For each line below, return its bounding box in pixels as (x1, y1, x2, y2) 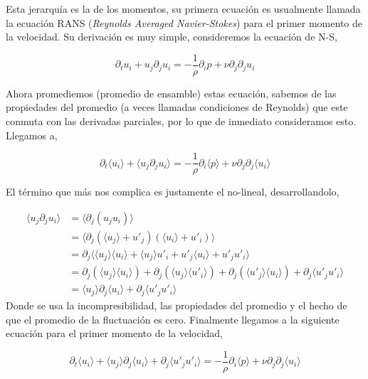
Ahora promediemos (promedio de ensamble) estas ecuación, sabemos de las (6, 85, 337, 100)
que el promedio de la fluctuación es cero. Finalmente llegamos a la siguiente (6, 311, 340, 326)
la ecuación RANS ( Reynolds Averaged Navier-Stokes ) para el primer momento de (6, 15, 362, 30)
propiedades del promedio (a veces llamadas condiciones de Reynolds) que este (6, 100, 348, 114)
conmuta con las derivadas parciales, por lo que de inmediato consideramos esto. (6, 114, 357, 129)
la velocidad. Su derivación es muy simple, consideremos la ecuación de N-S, (6, 29, 337, 44)
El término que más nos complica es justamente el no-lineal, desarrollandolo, (6, 184, 340, 199)
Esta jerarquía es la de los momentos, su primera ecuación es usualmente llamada (6, 1, 361, 16)
